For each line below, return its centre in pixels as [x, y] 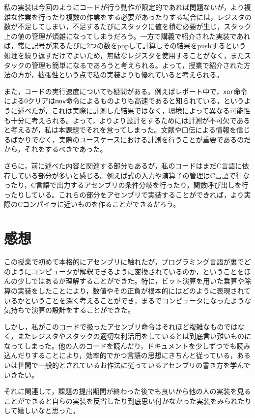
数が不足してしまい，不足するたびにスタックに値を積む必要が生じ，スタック [128, 26]
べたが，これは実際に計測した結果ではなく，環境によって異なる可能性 [137, 111]
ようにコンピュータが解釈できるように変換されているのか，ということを [127, 271]
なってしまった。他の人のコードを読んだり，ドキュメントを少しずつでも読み [127, 345]
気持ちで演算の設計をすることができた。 [69, 310]
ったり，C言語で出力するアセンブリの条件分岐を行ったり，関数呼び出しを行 [126, 185]
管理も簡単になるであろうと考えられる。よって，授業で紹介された [137, 65]
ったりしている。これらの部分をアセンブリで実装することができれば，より [124, 194]
